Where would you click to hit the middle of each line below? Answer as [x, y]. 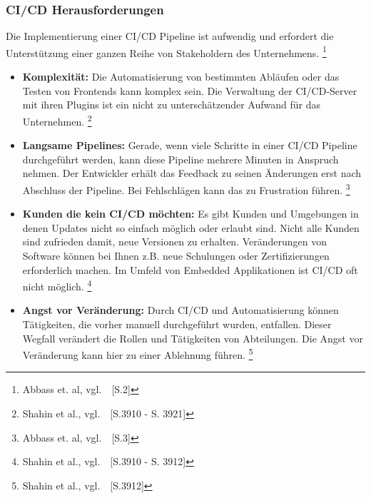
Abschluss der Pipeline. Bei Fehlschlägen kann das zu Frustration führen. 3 [186, 188]
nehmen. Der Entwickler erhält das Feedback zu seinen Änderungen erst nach [192, 173]
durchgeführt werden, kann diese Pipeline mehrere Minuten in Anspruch [181, 159]
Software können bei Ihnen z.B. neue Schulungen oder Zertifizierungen [176, 255]
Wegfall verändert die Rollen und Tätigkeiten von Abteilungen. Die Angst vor [193, 338]
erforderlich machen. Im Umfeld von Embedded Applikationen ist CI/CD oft [190, 269]
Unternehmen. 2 [57, 120]
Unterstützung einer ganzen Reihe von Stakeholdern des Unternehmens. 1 [166, 51]
